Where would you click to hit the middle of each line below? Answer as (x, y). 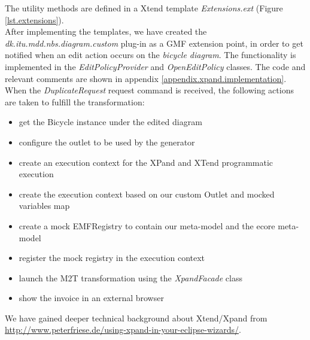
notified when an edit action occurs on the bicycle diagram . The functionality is (151, 55)
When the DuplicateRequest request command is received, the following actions (149, 90)
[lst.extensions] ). (34, 19)
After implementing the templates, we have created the (106, 31)
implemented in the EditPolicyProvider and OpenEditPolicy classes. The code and (155, 66)
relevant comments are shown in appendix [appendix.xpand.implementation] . (146, 78)
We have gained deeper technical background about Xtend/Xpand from (136, 318)
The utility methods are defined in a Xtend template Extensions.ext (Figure (144, 8)
